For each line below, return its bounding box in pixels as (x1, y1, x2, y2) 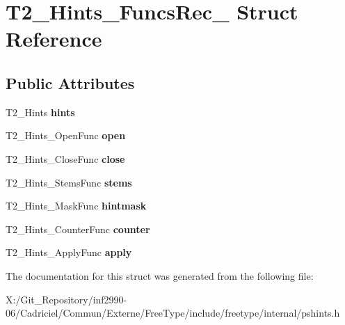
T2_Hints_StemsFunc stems (6, 175, 132, 189)
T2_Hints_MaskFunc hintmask (6, 198, 147, 213)
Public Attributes (6, 72, 135, 93)
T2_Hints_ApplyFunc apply (6, 245, 132, 260)
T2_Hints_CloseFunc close (6, 151, 125, 166)
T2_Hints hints (6, 104, 75, 119)
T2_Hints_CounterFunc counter (6, 221, 150, 236)
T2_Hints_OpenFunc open (6, 128, 126, 143)
